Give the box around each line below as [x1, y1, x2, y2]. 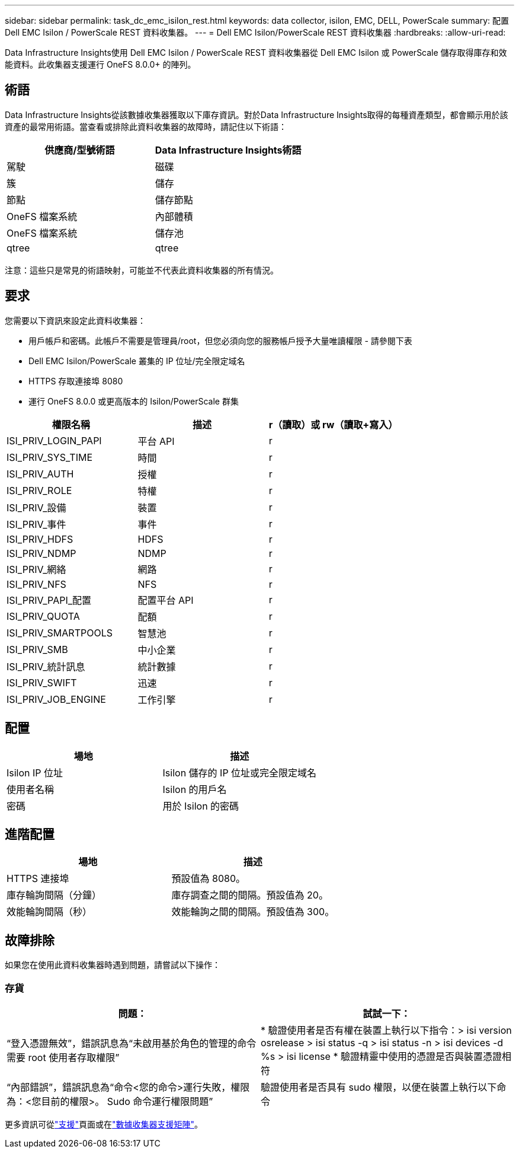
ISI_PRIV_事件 [7, 518, 66, 530]
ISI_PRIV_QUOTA [7, 610, 80, 622]
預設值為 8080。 [171, 872, 246, 885]
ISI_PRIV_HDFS [7, 533, 73, 545]
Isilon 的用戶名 [162, 783, 227, 795]
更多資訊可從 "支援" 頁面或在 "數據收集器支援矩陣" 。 [5, 1119, 203, 1129]
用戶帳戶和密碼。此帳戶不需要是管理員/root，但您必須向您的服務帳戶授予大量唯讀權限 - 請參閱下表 [28, 335, 412, 346]
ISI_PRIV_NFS [7, 578, 66, 590]
